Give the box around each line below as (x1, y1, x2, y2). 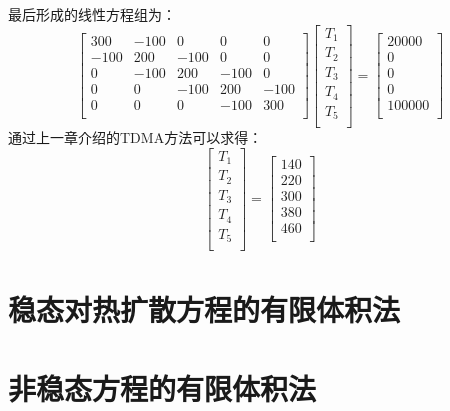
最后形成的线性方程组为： (8, 4, 176, 24)
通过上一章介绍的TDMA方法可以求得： (8, 127, 263, 148)
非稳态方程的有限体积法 (8, 367, 317, 408)
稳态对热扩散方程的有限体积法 (8, 289, 401, 330)
